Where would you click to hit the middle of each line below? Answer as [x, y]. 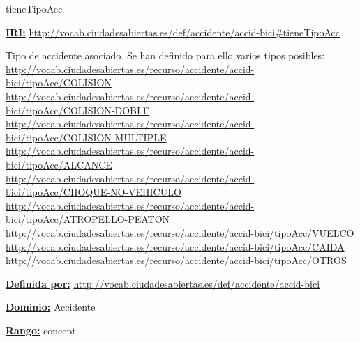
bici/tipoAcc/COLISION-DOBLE [78, 110]
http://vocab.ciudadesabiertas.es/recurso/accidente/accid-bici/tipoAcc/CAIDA [175, 246]
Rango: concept [41, 330]
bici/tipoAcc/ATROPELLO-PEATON [88, 219]
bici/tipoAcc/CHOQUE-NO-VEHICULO [93, 192]
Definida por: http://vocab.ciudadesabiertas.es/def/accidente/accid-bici [163, 283]
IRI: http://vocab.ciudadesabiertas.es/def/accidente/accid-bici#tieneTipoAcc [173, 32]
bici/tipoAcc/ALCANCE [59, 164]
